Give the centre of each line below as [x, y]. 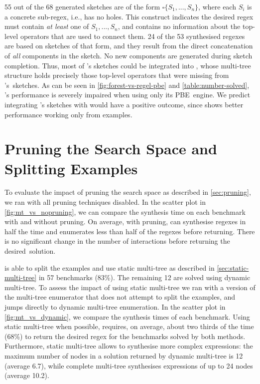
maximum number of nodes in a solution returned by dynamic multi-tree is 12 [124, 355]
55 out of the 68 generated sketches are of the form [82, 6]
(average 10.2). [27, 375]
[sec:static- [233, 267]
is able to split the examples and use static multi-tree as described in [110, 267]
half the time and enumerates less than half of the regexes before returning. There [130, 231]
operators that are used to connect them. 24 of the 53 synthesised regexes [132, 36]
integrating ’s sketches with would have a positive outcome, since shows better [124, 104]
